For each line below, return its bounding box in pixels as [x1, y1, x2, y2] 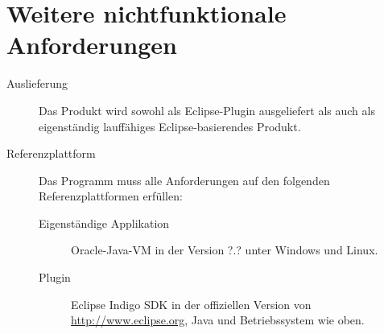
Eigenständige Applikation [39, 214, 170, 231]
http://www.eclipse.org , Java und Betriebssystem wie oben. [71, 311, 365, 328]
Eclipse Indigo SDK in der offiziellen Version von [71, 295, 312, 312]
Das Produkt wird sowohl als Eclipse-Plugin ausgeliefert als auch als [39, 101, 375, 118]
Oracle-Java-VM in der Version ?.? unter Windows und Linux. [71, 241, 378, 258]
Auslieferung [6, 75, 68, 92]
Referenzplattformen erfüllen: [39, 188, 183, 204]
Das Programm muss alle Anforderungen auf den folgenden [39, 171, 330, 188]
